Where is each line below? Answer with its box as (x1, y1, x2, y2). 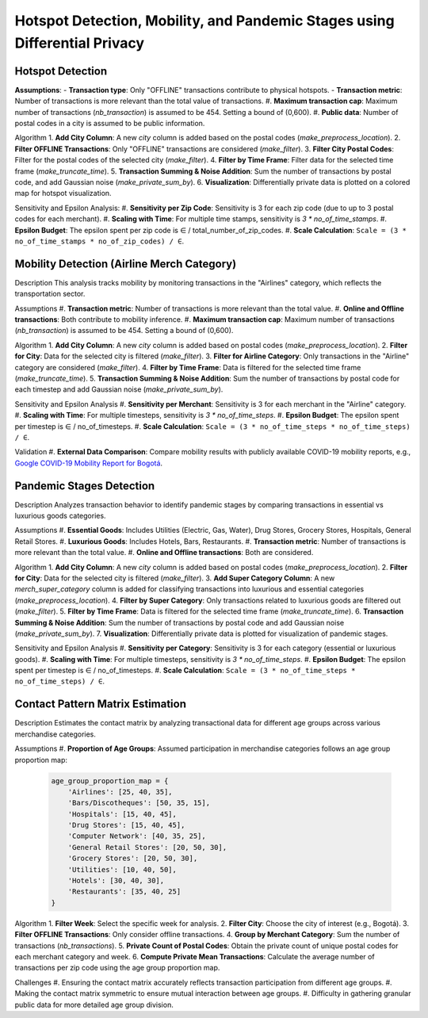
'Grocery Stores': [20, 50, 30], (67, 854, 198, 863)
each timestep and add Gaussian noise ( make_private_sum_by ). (14, 385, 224, 394)
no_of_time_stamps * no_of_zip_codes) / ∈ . (14, 236, 185, 246)
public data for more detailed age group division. (14, 1000, 174, 1009)
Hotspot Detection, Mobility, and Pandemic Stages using (14, 12, 396, 29)
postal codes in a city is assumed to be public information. (14, 119, 205, 128)
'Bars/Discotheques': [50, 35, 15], (67, 798, 210, 808)
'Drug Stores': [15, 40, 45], (67, 821, 185, 830)
